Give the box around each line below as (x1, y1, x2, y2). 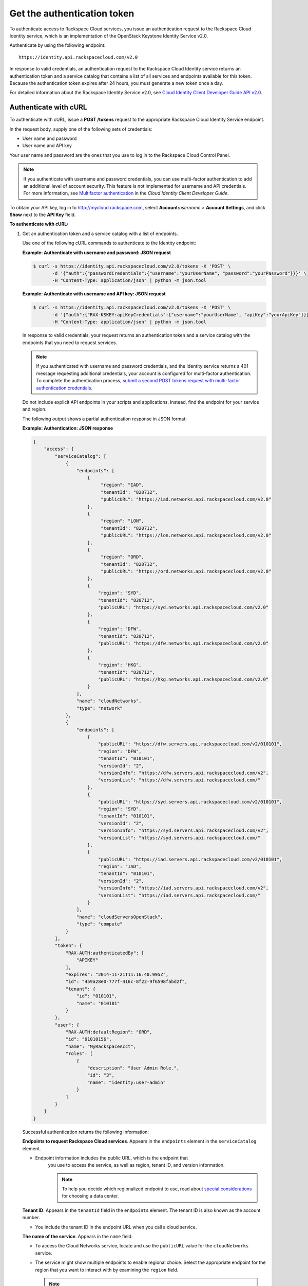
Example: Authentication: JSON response (22, 425, 113, 432)
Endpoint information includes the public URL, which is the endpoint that (35, 1155, 188, 1161)
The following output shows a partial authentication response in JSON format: (22, 416, 187, 422)
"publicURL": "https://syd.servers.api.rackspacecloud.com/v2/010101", (98, 799, 282, 805)
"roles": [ (65, 1051, 93, 1057)
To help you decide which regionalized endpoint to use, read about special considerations (62, 1186, 252, 1192)
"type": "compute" (76, 921, 123, 927)
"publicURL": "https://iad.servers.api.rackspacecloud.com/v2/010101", (98, 856, 282, 862)
